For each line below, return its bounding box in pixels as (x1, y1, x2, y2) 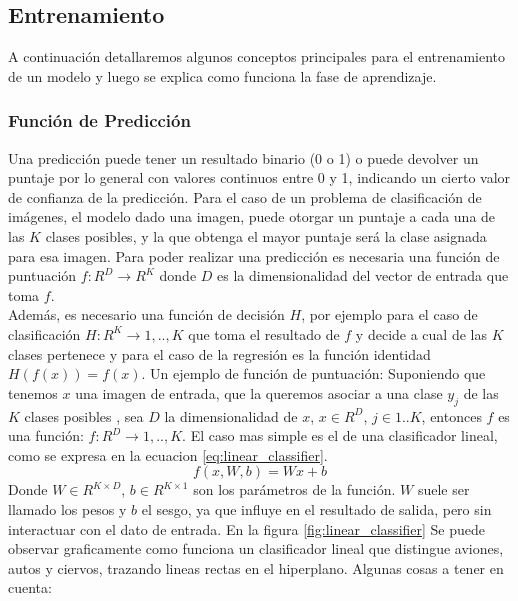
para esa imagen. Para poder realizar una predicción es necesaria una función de (8, 245, 500, 266)
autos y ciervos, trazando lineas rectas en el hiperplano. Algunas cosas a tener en (8, 557, 504, 578)
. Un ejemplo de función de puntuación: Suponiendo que (141, 363, 486, 384)
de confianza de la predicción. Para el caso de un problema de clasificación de (8, 186, 482, 207)
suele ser (417, 479, 470, 500)
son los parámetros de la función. (193, 479, 396, 500)
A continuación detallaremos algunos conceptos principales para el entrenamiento (8, 46, 506, 67)
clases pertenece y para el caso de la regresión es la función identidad (8, 343, 431, 364)
